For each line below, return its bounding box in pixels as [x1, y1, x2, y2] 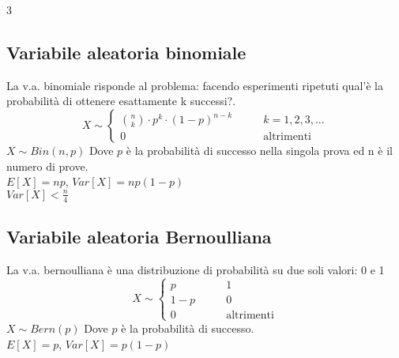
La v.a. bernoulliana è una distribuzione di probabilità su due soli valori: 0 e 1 [6, 261, 385, 277]
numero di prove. [6, 157, 88, 174]
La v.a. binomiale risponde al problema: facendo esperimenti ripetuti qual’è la [6, 77, 383, 93]
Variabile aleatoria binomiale [6, 40, 247, 64]
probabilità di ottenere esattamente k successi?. [6, 92, 236, 109]
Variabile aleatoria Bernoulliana [6, 224, 272, 248]
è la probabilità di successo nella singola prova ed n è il [126, 141, 393, 158]
